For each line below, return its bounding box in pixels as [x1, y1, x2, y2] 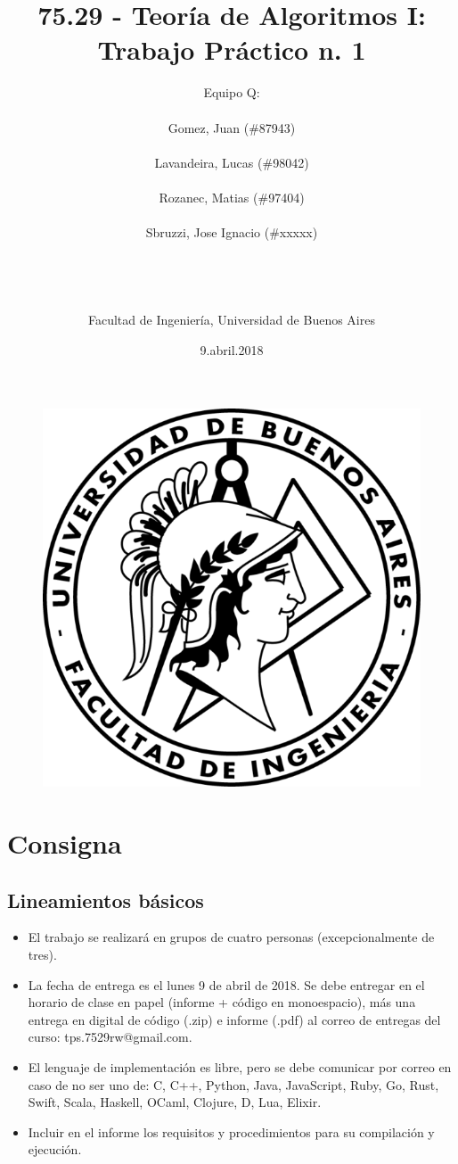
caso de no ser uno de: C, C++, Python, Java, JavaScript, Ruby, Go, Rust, [28, 1075, 439, 1094]
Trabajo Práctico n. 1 [97, 31, 366, 68]
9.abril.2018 [200, 340, 264, 359]
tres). [28, 945, 57, 963]
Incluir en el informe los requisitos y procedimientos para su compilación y [28, 1122, 435, 1141]
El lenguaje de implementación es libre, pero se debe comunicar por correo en [28, 1057, 452, 1076]
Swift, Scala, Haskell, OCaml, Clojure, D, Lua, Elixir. [28, 1093, 322, 1111]
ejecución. [28, 1140, 82, 1159]
